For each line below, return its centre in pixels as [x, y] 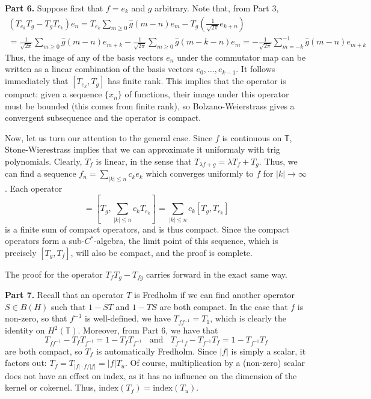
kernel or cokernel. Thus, [51, 387]
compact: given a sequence [54, 94]
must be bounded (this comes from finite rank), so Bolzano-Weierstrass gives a [150, 105]
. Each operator [34, 188]
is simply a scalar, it [268, 351]
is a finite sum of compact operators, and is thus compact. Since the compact [147, 229]
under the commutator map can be [241, 57]
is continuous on [252, 137]
